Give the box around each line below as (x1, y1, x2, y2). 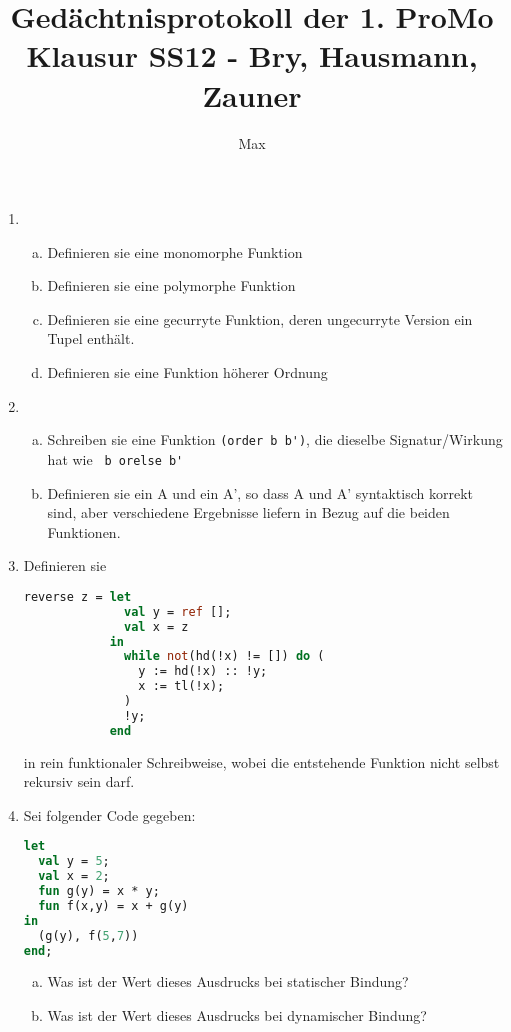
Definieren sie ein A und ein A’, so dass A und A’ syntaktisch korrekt (47, 482, 474, 503)
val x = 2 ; (38, 869, 110, 884)
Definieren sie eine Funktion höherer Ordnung (47, 362, 328, 383)
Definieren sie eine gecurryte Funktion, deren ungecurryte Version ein (47, 308, 473, 329)
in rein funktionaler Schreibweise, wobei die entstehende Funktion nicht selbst (23, 751, 500, 772)
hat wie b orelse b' (47, 448, 184, 469)
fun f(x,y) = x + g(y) (38, 898, 189, 913)
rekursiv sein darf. (23, 771, 135, 792)
